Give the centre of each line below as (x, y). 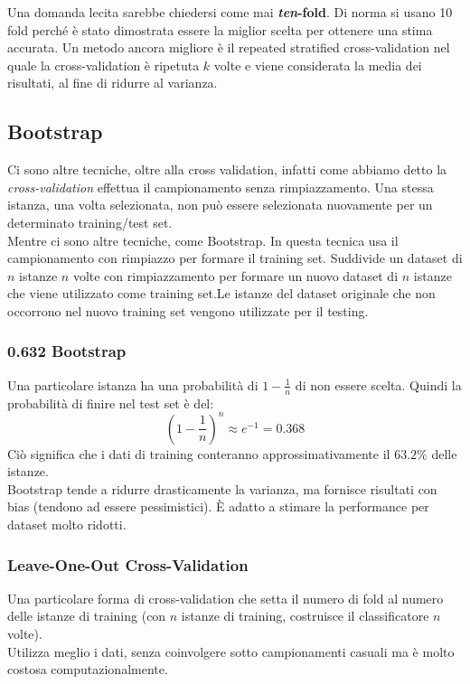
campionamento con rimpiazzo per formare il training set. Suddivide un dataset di (235, 258)
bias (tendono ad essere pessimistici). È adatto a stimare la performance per (218, 506)
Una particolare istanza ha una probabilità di (133, 384)
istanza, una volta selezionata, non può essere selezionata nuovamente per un (220, 205)
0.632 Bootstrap (67, 351)
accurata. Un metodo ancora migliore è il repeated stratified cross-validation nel (229, 47)
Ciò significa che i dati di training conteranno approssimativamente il (199, 453)
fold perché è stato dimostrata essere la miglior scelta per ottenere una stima (220, 29)
